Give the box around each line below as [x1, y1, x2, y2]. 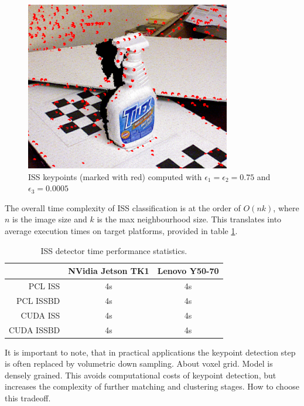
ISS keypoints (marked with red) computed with [28, 170, 202, 182]
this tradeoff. [5, 391, 51, 404]
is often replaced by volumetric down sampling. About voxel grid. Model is [5, 357, 273, 370]
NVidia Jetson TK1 [68, 265, 149, 277]
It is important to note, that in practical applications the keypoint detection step [5, 346, 296, 358]
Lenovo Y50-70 [157, 265, 219, 277]
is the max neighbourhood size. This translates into [97, 213, 282, 225]
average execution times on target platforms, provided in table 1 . [5, 224, 238, 236]
